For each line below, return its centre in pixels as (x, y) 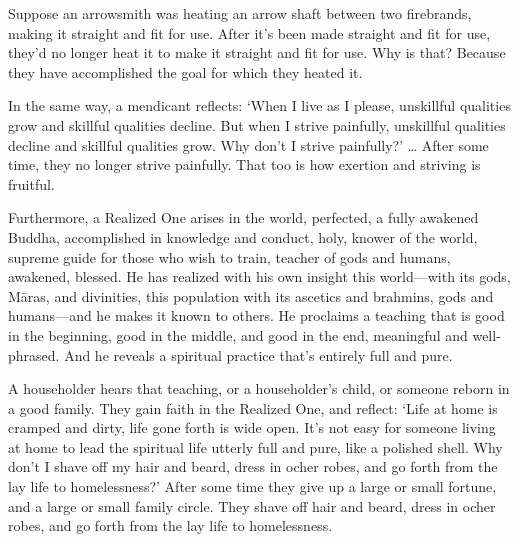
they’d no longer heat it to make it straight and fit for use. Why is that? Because (257, 52)
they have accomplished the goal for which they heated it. (185, 71)
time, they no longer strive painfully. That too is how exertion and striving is (244, 164)
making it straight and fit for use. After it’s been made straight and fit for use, (249, 32)
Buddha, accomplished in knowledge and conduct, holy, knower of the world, (243, 236)
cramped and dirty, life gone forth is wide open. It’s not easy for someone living (252, 427)
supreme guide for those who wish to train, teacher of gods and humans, (229, 256)
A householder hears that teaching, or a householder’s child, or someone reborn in (259, 388)
